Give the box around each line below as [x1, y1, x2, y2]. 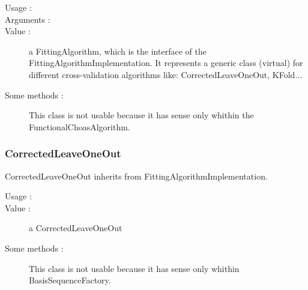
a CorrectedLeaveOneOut [29, 222, 122, 234]
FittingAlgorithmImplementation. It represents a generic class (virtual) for [29, 56, 303, 69]
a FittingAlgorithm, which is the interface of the [29, 44, 207, 57]
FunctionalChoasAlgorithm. [29, 120, 130, 133]
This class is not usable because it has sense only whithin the [29, 109, 254, 121]
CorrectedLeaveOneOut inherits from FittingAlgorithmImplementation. [5, 169, 268, 182]
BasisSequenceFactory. [29, 274, 111, 286]
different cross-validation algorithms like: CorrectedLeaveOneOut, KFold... [29, 68, 303, 80]
